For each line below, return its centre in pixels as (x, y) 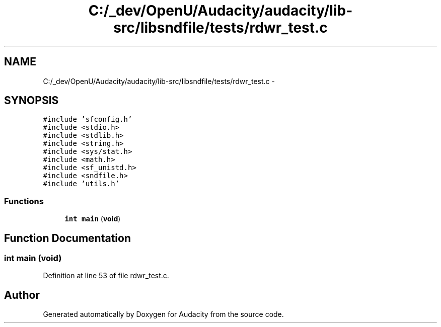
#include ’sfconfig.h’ (88, 119)
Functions (24, 201)
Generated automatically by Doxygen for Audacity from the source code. (163, 314)
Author (22, 295)
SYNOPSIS (31, 101)
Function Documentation (67, 238)
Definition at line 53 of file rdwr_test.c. (106, 276)
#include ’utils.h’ (81, 184)
